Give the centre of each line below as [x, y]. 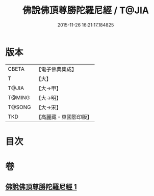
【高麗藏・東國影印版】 [64, 117]
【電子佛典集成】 [57, 69]
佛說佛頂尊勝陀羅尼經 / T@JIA [86, 10]
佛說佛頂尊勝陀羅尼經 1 [41, 187]
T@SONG [20, 107]
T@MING [19, 97]
